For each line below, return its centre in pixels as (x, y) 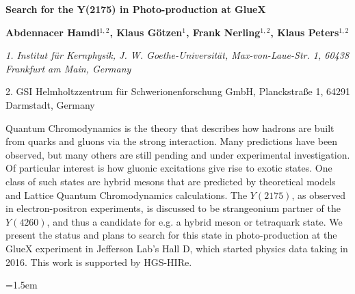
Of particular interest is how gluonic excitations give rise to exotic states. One (169, 168)
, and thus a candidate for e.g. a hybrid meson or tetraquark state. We (195, 221)
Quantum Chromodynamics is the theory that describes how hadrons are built (170, 128)
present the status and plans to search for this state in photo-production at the (171, 235)
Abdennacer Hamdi (53, 32)
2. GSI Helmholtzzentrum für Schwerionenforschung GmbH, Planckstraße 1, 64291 (178, 91)
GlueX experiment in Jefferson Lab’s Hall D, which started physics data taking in (177, 248)
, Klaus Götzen (146, 32)
